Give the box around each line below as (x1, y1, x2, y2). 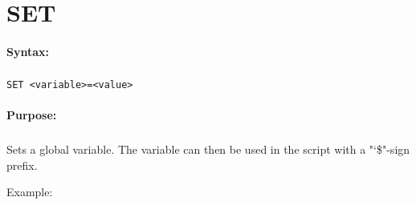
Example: (6, 183, 53, 200)
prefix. (6, 156, 38, 173)
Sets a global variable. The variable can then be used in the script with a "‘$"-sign (6, 141, 410, 158)
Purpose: (6, 107, 57, 123)
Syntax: (6, 42, 49, 59)
